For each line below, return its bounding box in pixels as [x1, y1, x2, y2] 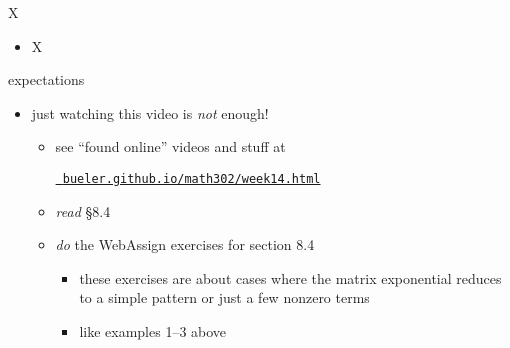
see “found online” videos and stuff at [55, 136, 286, 157]
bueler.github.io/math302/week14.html [62, 171, 321, 186]
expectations [8, 69, 85, 90]
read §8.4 [55, 200, 111, 221]
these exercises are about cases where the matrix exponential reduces [79, 267, 502, 288]
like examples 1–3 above [79, 321, 227, 341]
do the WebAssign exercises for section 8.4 [55, 234, 315, 255]
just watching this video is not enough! [31, 102, 269, 123]
